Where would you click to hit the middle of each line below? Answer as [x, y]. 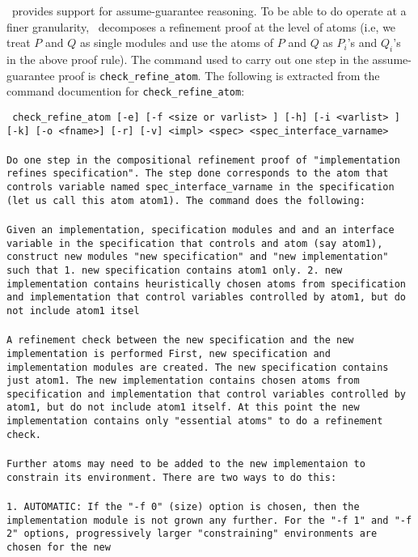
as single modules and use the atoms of [177, 43]
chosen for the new [59, 547]
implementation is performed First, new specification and [169, 353]
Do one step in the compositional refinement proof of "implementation [203, 160]
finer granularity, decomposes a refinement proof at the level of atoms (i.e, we [201, 26]
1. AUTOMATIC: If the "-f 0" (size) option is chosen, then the [183, 506]
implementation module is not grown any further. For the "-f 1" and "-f [209, 520]
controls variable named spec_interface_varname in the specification [201, 187]
